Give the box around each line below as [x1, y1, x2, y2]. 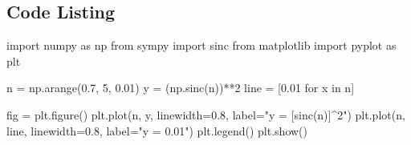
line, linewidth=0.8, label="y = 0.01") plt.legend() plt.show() [6, 122, 308, 139]
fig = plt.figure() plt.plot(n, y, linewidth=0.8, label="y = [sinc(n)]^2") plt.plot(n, [6, 106, 405, 123]
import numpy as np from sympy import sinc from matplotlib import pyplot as [6, 37, 397, 54]
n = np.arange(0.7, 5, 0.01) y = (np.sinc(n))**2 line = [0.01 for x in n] [6, 79, 355, 96]
